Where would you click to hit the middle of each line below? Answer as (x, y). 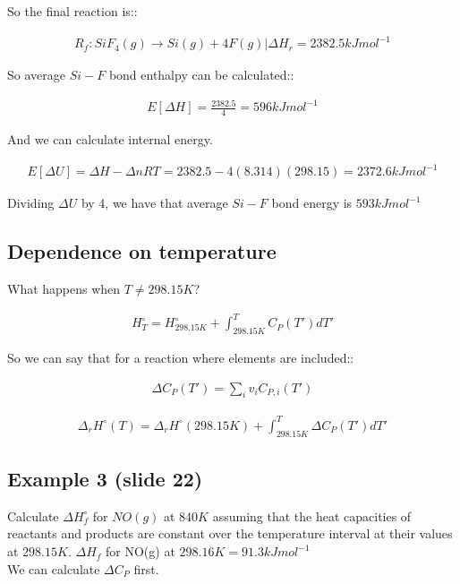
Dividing (31, 203)
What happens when (64, 289)
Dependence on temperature (142, 251)
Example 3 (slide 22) (105, 479)
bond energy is (312, 203)
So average (36, 75)
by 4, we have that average (154, 203)
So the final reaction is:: (72, 11)
